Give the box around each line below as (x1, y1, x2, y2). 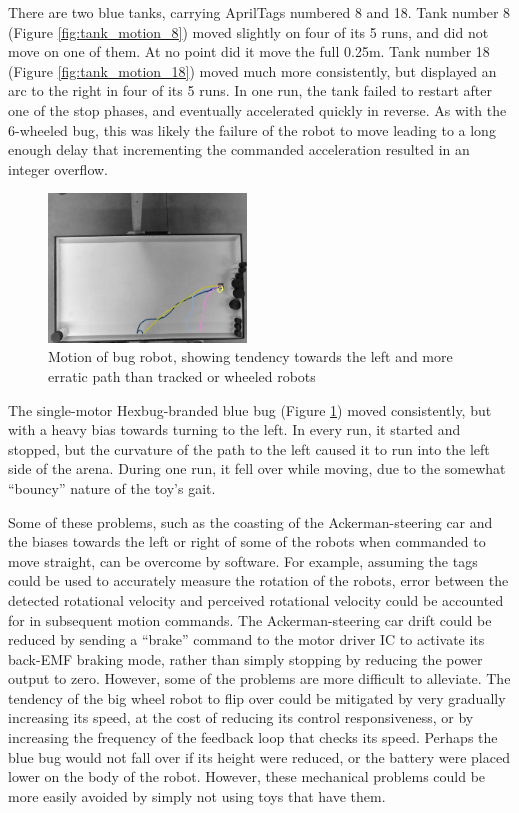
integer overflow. (8, 158, 109, 179)
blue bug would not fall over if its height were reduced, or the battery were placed (8, 746, 510, 767)
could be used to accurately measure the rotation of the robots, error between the (8, 570, 509, 591)
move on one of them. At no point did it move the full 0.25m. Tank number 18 (8, 41, 490, 62)
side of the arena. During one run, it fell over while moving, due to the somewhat (8, 458, 506, 479)
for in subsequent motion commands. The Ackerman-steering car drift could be (8, 609, 492, 630)
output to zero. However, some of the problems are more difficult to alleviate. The (8, 668, 511, 689)
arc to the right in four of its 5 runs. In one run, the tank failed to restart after (8, 80, 492, 101)
